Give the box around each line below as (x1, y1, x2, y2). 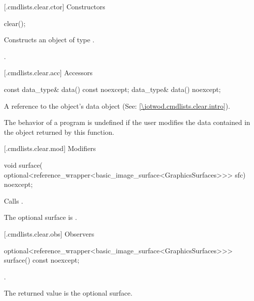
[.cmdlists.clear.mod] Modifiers (4, 143, 96, 153)
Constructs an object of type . (4, 34, 95, 45)
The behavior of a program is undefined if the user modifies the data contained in (4, 117, 251, 127)
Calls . (4, 195, 23, 206)
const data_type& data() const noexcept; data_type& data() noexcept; (4, 84, 221, 94)
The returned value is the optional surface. (4, 288, 132, 298)
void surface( (4, 159, 43, 170)
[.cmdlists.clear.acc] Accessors (4, 67, 93, 78)
